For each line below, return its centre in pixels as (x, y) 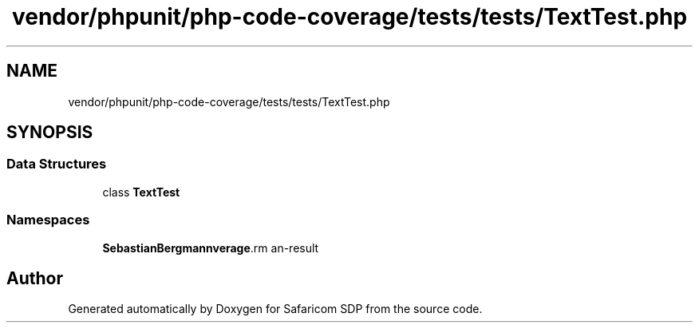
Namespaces (48, 220)
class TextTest (141, 192)
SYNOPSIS (50, 133)
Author (35, 278)
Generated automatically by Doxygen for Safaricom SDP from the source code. (275, 309)
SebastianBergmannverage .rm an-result (211, 248)
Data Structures (57, 164)
